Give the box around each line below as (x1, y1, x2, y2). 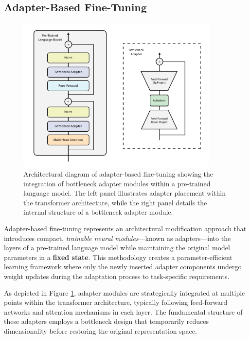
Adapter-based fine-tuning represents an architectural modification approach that (4, 223, 247, 234)
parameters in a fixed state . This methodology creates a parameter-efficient (4, 252, 232, 262)
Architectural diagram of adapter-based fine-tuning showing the (23, 169, 214, 179)
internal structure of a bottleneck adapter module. (23, 207, 173, 217)
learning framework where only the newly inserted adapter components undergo (4, 261, 242, 272)
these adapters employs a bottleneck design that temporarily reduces (4, 316, 209, 326)
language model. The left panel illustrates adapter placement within (23, 188, 226, 198)
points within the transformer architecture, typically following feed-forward (4, 297, 228, 307)
